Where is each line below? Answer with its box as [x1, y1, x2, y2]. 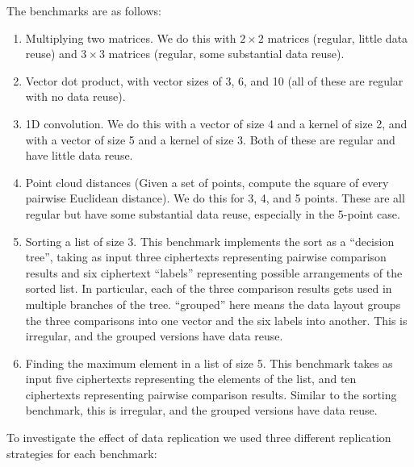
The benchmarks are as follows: [6, 2, 162, 19]
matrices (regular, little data [267, 29, 408, 46]
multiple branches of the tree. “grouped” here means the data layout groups [25, 295, 401, 312]
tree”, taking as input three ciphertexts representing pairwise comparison [25, 248, 387, 265]
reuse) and [25, 45, 77, 62]
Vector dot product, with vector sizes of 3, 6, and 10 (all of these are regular [25, 72, 404, 89]
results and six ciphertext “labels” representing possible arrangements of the [25, 264, 403, 281]
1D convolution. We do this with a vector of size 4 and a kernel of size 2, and [25, 115, 408, 131]
